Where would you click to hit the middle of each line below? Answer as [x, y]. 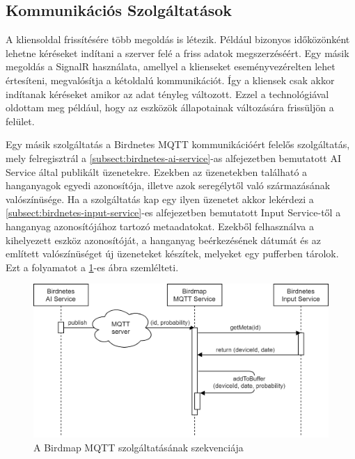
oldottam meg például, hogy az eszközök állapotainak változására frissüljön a [170, 107]
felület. [20, 121]
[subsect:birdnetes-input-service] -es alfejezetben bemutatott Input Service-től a [173, 212]
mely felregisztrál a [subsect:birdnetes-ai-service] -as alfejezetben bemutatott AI [174, 158]
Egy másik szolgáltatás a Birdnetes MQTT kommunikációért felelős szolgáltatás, [178, 144]
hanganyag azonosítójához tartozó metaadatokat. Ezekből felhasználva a [160, 226]
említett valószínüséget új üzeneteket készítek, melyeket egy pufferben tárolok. [172, 253]
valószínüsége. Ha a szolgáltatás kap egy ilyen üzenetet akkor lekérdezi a [160, 199]
